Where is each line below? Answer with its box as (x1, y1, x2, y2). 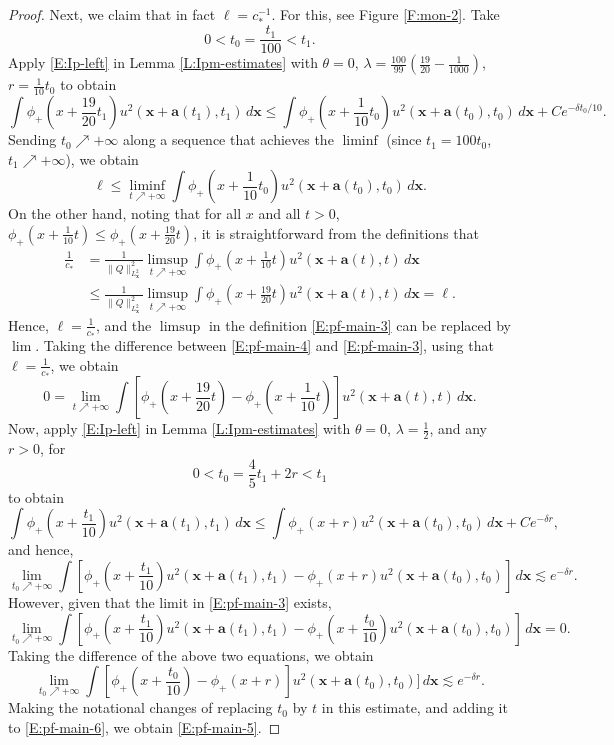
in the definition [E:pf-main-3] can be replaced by (208, 314, 511, 335)
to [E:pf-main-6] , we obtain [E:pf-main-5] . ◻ (8, 716, 281, 737)
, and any (429, 418, 487, 439)
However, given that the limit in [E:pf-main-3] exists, (8, 591, 332, 612)
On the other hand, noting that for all (8, 203, 242, 224)
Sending (8, 129, 57, 150)
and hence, (8, 539, 74, 560)
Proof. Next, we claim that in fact (8, 4, 216, 24)
